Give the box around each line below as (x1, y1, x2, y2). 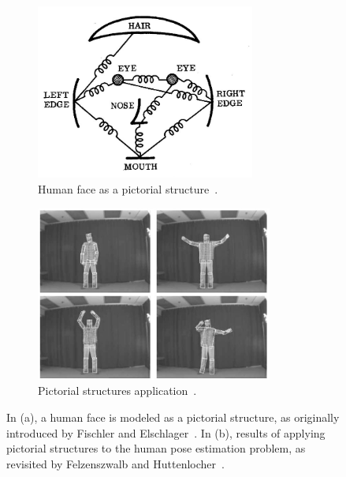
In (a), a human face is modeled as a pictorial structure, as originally (6, 409, 340, 425)
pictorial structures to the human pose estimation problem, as (6, 440, 306, 456)
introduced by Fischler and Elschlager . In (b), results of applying (6, 424, 326, 441)
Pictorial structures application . (38, 382, 197, 399)
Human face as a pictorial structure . (38, 180, 218, 197)
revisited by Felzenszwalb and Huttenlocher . (6, 455, 225, 471)
